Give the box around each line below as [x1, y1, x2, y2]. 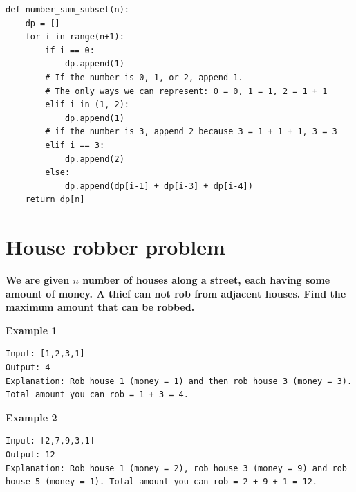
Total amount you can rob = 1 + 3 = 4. [6, 390, 189, 400]
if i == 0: [45, 45, 95, 55]
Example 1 [6, 322, 57, 337]
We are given [6, 273, 70, 287]
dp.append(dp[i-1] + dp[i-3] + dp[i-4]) [64, 181, 253, 191]
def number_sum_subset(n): [6, 5, 129, 15]
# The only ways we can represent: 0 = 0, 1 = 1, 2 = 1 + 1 [45, 86, 328, 96]
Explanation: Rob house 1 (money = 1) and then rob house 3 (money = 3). [6, 376, 353, 386]
